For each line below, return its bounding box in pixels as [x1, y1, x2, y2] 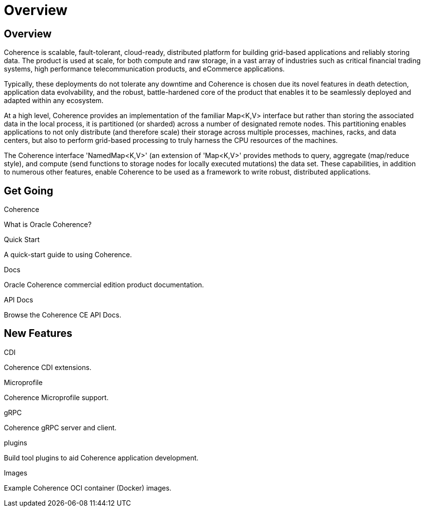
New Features [4, 327, 72, 340]
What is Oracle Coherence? [4, 220, 92, 229]
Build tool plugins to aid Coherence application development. [4, 453, 199, 462]
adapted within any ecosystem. [4, 96, 104, 105]
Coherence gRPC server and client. [4, 423, 117, 432]
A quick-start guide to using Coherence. [4, 250, 132, 259]
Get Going [4, 184, 53, 197]
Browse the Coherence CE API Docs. [4, 311, 121, 319]
